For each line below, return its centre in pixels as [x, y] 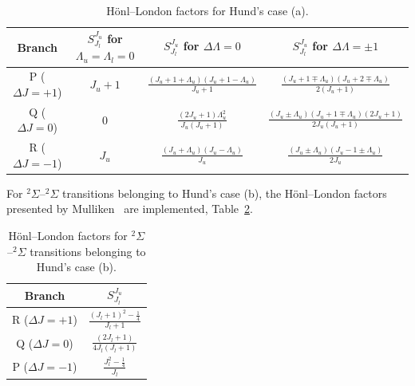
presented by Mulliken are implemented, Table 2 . [130, 209]
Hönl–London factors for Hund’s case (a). [207, 10]
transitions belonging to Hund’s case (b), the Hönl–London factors [225, 193]
